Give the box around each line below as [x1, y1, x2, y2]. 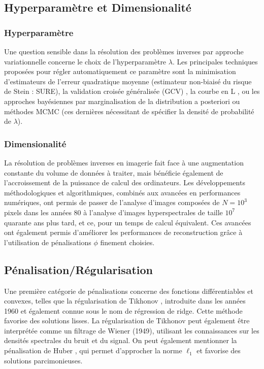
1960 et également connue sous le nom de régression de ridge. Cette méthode [4, 305, 243, 316]
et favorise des [196, 345, 241, 356]
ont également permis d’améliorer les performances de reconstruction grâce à [4, 227, 243, 238]
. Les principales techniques [172, 56, 258, 66]
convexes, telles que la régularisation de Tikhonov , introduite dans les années [4, 295, 246, 306]
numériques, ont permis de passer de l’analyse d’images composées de [4, 197, 220, 208]
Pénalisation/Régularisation [4, 261, 153, 277]
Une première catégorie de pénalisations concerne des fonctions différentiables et [4, 285, 253, 296]
